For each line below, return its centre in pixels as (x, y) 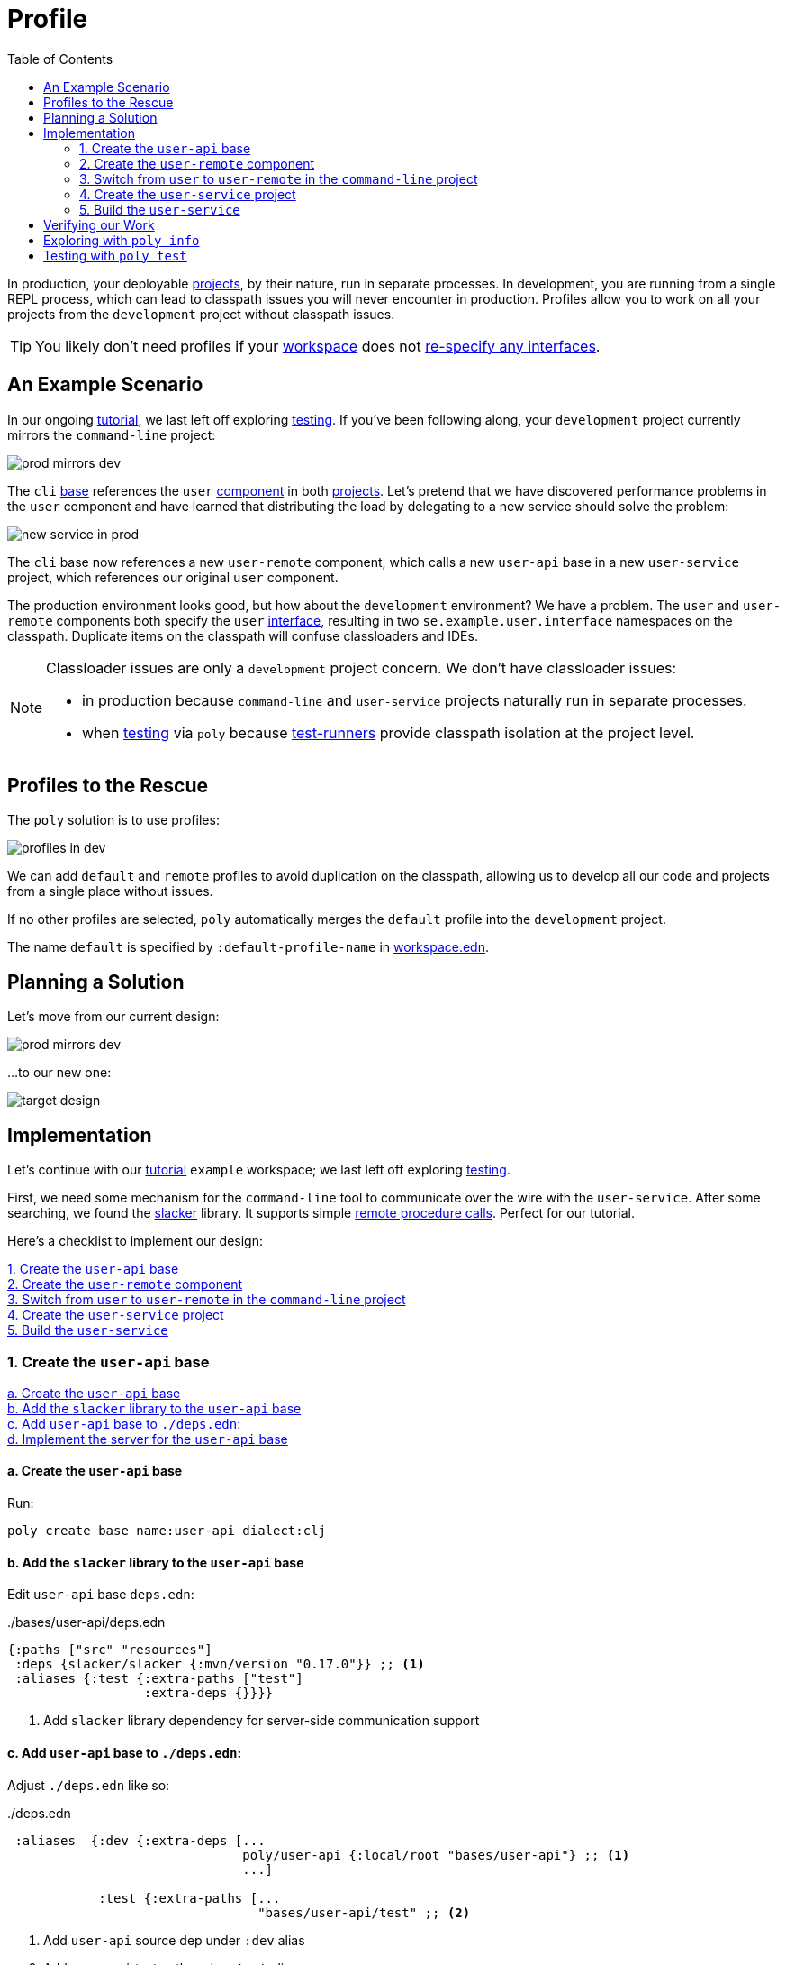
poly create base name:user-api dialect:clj (167, 1531)
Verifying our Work (99, 224)
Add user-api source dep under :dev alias (174, 1940)
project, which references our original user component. (173, 577)
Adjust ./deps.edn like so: (89, 1785)
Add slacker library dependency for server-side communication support (262, 1721)
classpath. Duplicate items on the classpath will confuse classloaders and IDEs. (243, 635)
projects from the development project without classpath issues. (201, 314)
